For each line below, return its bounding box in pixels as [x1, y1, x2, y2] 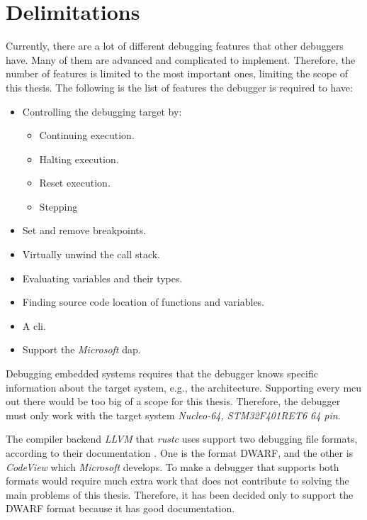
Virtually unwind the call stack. [22, 247, 160, 262]
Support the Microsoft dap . [22, 342, 141, 357]
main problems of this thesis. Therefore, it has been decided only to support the [6, 487, 354, 502]
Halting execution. [39, 151, 119, 166]
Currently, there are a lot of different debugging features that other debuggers [6, 38, 344, 53]
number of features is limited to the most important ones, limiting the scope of [6, 66, 349, 81]
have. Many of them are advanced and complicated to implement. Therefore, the [6, 52, 356, 67]
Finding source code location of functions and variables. [22, 294, 265, 309]
